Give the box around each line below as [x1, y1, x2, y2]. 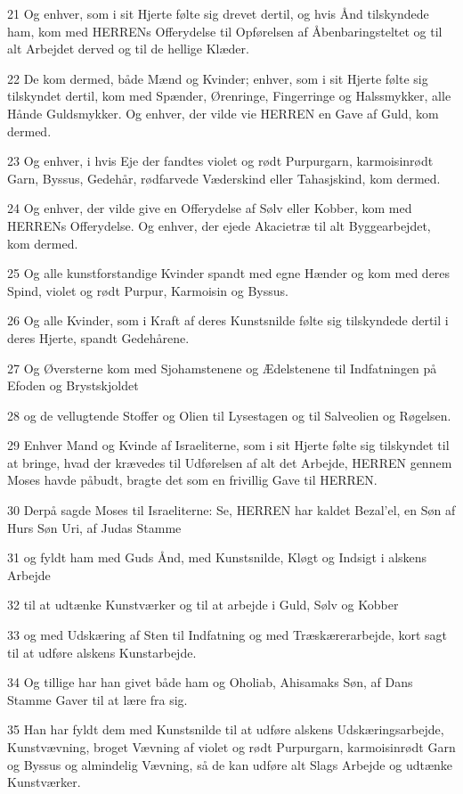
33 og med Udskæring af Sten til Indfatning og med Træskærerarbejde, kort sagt [7, 626, 447, 644]
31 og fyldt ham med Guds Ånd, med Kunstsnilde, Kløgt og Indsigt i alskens [7, 548, 427, 567]
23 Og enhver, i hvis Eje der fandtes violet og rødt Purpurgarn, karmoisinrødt [7, 151, 434, 170]
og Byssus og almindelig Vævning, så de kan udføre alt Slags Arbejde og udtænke [7, 755, 453, 774]
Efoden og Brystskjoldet [7, 376, 139, 395]
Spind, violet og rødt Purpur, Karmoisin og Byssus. [7, 281, 288, 299]
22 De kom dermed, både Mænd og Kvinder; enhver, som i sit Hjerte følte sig [7, 69, 428, 87]
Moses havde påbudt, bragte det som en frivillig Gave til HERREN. [7, 471, 378, 489]
